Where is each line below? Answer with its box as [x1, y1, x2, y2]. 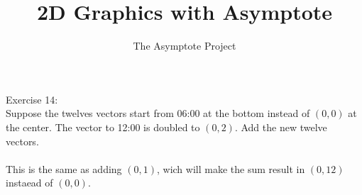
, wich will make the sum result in [156, 161, 305, 176]
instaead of [6, 175, 53, 190]
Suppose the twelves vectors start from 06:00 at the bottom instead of [6, 106, 310, 121]
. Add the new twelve [234, 119, 327, 134]
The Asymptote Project [133, 38, 236, 53]
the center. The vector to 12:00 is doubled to [6, 119, 200, 134]
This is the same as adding [6, 161, 122, 176]
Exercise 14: [6, 91, 58, 106]
